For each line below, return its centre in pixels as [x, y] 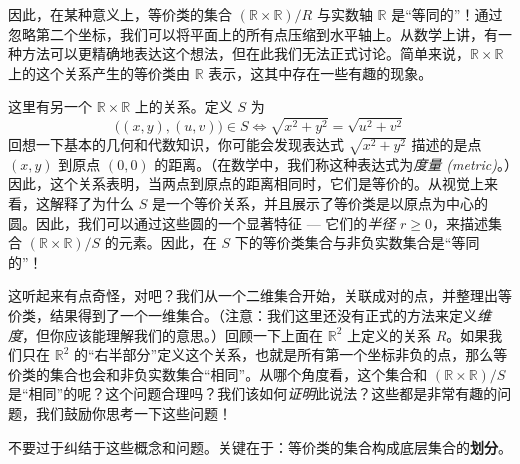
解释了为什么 [91, 203]
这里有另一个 [50, 106]
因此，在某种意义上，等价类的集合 [120, 14]
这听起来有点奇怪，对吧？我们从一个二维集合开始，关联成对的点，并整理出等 [260, 295]
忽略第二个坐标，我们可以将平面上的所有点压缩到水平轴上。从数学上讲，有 [253, 33]
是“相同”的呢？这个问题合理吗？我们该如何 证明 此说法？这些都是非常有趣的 [253, 393]
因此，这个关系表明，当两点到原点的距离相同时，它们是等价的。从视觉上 [246, 183]
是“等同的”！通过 [447, 14]
